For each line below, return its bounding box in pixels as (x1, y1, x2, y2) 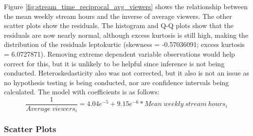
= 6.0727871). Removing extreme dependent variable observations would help (4, 48, 235, 59)
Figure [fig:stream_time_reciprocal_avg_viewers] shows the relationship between (4, 1, 248, 11)
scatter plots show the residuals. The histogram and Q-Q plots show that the (4, 20, 234, 30)
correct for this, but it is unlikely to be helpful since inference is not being (4, 58, 225, 68)
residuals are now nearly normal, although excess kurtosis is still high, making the (4, 30, 249, 40)
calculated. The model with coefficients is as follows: (4, 87, 160, 97)
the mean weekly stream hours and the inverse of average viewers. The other (4, 11, 232, 21)
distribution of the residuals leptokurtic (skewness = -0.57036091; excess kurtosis (4, 39, 245, 49)
